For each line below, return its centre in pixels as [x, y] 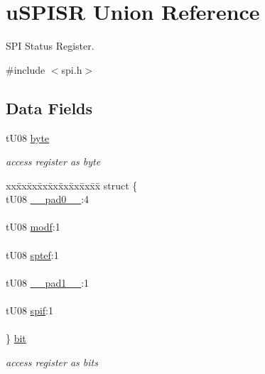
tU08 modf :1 [33, 227]
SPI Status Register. [50, 46]
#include [26, 69]
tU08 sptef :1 [32, 254]
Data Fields [49, 108]
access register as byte [53, 161]
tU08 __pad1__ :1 [48, 282]
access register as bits [52, 362]
